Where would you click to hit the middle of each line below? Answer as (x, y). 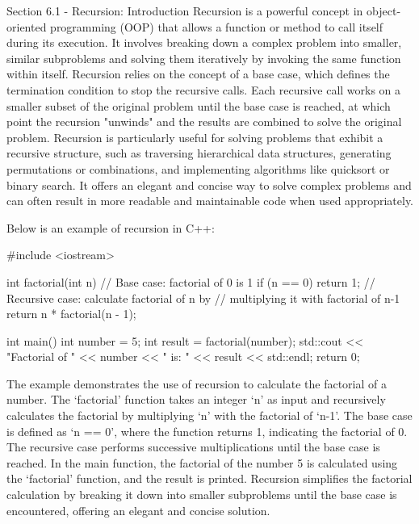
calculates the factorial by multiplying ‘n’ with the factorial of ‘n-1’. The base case (209, 415)
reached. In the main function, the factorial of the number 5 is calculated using (202, 462)
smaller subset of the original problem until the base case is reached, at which (199, 105)
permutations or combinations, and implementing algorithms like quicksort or (198, 168)
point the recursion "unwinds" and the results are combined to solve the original (204, 122)
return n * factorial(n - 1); (71, 314)
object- (384, 10)
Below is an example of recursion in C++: (111, 227)
